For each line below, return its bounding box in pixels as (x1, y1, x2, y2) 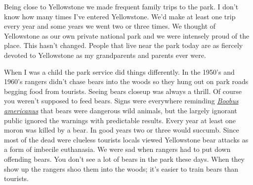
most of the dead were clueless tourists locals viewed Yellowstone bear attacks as (4, 134, 249, 144)
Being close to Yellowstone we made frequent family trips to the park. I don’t (4, 1, 239, 11)
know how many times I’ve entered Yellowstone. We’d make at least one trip (4, 11, 236, 21)
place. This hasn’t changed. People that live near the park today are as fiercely (4, 40, 243, 50)
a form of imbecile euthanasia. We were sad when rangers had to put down (4, 144, 231, 154)
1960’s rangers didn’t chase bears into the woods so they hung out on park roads (4, 76, 249, 87)
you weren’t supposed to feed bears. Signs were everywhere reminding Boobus (4, 95, 239, 106)
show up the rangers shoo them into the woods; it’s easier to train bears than (4, 163, 238, 174)
